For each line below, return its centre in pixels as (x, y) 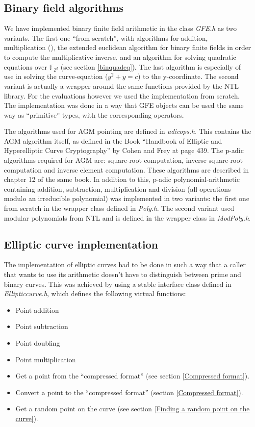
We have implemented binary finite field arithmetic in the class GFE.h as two (120, 28)
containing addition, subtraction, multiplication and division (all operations (117, 188)
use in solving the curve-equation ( (56, 76)
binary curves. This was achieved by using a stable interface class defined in (118, 284)
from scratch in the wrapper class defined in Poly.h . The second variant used (119, 208)
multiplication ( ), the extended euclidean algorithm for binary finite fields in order (127, 47)
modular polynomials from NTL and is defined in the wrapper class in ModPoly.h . (127, 217)
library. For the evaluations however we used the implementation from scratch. (122, 95)
